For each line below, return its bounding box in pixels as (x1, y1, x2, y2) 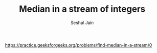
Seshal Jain (70, 20, 94, 26)
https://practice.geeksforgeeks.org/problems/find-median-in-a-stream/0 (5, 42, 153, 48)
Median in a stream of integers (19, 3, 146, 15)
